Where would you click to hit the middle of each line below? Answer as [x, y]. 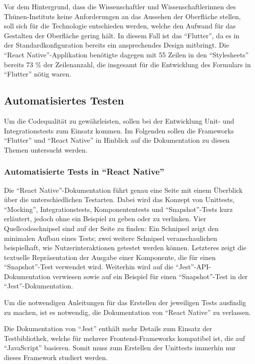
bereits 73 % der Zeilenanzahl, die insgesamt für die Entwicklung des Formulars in [127, 64]
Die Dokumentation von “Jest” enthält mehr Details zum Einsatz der [108, 328]
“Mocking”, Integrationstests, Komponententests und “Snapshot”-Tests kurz [118, 209]
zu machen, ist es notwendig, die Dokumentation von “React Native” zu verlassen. [127, 312]
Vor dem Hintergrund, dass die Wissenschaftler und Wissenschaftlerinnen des [120, 6]
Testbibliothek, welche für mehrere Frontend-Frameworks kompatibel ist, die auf [125, 338]
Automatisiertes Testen [64, 100]
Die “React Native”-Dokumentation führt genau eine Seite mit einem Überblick [123, 190]
